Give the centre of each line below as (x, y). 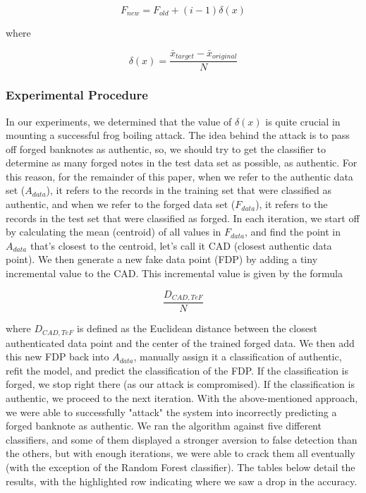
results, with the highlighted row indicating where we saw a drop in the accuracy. (182, 481)
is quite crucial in (303, 121)
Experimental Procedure (77, 95)
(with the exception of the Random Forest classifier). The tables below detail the (181, 467)
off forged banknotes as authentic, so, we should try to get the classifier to (166, 148)
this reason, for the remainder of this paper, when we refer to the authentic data (179, 176)
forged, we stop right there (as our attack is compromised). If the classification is (180, 384)
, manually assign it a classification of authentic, (238, 357)
